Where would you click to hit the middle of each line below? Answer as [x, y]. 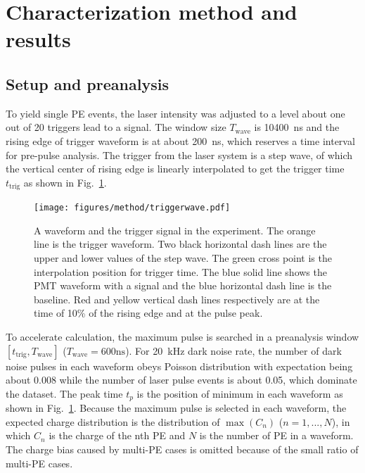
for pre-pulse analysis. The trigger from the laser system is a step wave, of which [179, 154]
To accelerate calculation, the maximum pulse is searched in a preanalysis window [182, 336]
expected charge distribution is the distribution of [113, 421]
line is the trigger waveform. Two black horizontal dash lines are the [180, 244]
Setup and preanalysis [87, 83]
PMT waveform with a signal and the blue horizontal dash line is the [183, 285]
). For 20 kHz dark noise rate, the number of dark [233, 350]
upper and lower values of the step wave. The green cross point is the [183, 258]
